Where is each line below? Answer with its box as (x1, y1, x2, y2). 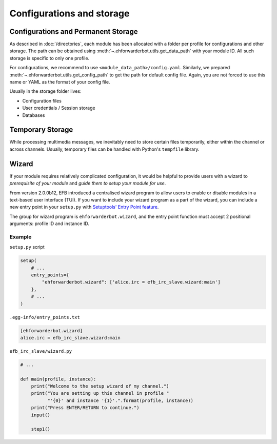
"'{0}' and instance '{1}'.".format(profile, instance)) (47, 397, 194, 403)
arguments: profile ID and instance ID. (9, 220, 89, 227)
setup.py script (9, 244, 45, 250)
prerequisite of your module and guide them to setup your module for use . (9, 180, 166, 187)
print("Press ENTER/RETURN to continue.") (31, 405, 140, 411)
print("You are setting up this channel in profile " (31, 390, 169, 396)
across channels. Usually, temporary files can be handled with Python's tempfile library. (9, 146, 200, 152)
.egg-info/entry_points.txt (9, 314, 81, 320)
